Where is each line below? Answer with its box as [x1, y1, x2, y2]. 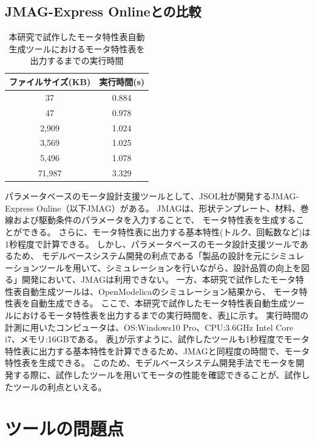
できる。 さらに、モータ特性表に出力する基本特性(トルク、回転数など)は [21, 225, 311, 238]
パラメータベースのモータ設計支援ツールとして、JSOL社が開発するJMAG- [5, 190, 299, 202]
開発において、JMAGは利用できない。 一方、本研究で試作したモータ [22, 273, 296, 286]
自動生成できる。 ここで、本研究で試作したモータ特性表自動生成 [30, 297, 288, 309]
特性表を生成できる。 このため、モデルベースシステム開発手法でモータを [5, 356, 296, 369]
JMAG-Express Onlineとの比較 [5, 2, 202, 21]
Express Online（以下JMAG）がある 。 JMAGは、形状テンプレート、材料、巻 [5, 201, 309, 214]
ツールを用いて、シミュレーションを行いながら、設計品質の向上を [38, 261, 302, 274]
